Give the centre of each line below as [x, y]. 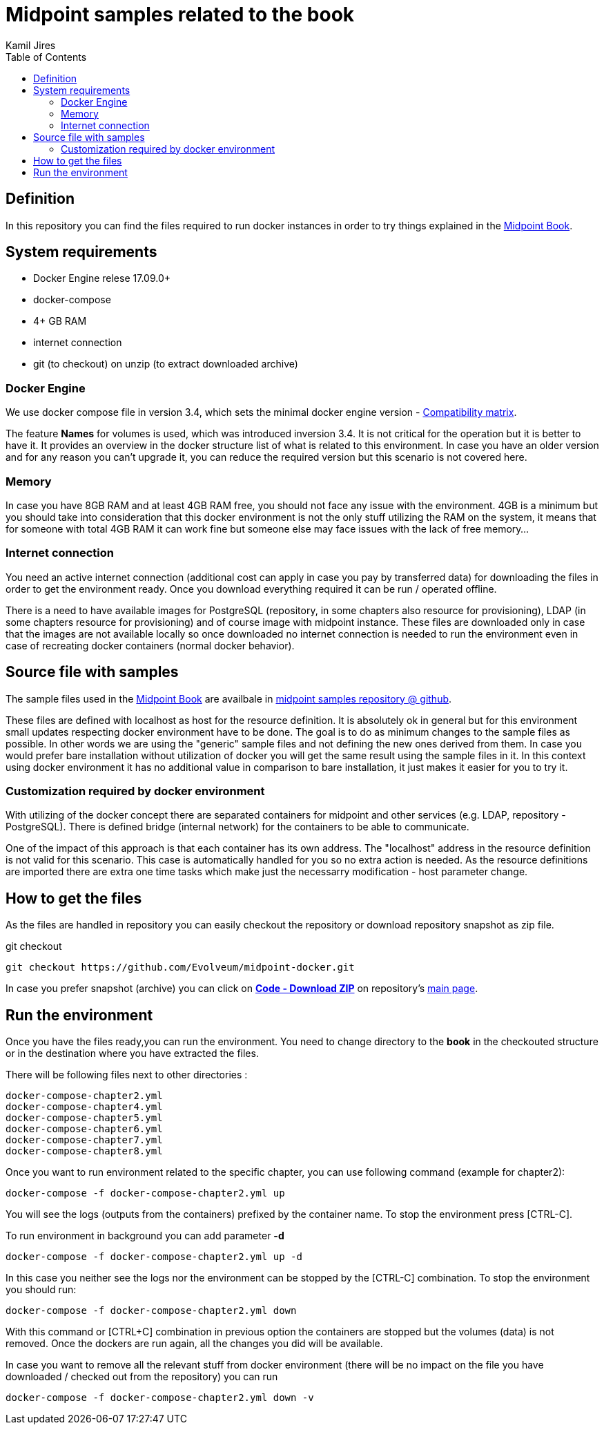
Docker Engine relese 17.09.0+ [102, 278]
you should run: [41, 1289]
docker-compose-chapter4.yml [84, 1106]
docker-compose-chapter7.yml [84, 1140]
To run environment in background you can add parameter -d [145, 1235]
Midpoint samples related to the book [180, 15]
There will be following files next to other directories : [127, 1074]
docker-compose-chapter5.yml [84, 1117]
